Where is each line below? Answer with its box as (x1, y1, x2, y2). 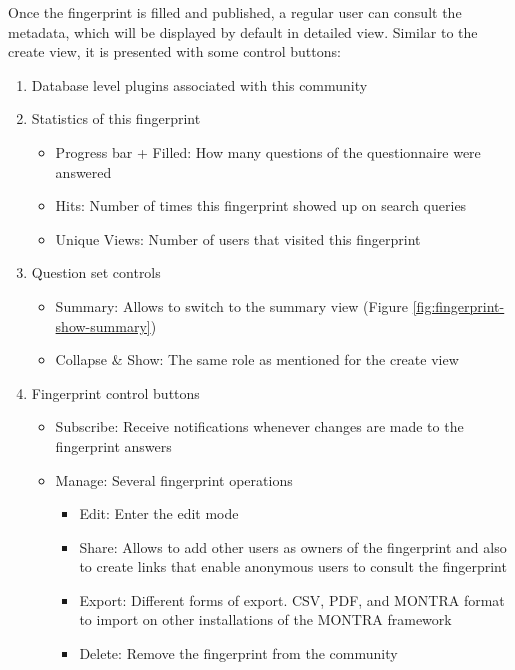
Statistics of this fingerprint (31, 108, 201, 129)
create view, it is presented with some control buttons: (8, 41, 341, 62)
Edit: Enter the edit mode (79, 503, 239, 524)
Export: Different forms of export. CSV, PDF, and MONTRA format (79, 589, 505, 610)
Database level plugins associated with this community (31, 74, 368, 95)
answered (55, 161, 112, 182)
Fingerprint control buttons (31, 382, 200, 403)
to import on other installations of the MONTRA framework (79, 609, 452, 630)
